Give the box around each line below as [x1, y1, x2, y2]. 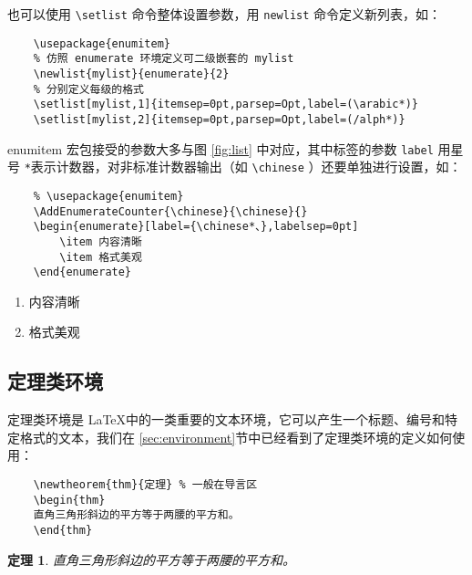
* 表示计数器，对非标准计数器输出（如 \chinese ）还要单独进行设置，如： [24, 157, 462, 176]
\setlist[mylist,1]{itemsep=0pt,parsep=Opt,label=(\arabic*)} [33, 98, 419, 111]
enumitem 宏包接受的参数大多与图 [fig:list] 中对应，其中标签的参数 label [7, 139, 434, 158]
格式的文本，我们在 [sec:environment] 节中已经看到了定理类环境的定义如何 [19, 427, 453, 446]
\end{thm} [33, 523, 93, 537]
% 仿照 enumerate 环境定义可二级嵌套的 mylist [33, 52, 294, 66]
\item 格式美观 [59, 250, 142, 264]
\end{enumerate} [33, 266, 132, 279]
